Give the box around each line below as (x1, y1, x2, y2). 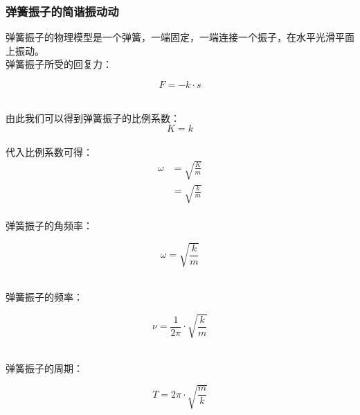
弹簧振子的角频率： (6, 218, 93, 233)
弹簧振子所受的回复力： (6, 57, 112, 71)
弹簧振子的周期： (6, 360, 83, 375)
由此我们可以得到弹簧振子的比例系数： (6, 110, 180, 125)
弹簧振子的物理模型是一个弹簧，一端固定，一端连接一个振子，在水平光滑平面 (6, 30, 354, 44)
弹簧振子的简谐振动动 (6, 2, 119, 19)
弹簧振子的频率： (6, 289, 83, 303)
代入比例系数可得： (6, 144, 93, 159)
